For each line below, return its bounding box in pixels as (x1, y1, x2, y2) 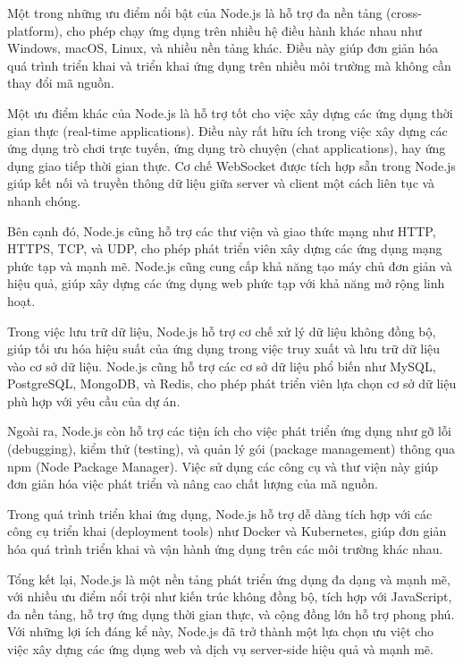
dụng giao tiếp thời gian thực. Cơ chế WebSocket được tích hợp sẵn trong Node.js (7, 156, 456, 175)
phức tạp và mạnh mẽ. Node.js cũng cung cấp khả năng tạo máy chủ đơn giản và (7, 256, 452, 275)
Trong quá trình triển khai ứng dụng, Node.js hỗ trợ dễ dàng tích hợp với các (7, 504, 433, 523)
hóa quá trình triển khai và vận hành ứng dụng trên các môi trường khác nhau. (7, 540, 443, 558)
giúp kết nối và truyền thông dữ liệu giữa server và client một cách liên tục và (7, 174, 435, 192)
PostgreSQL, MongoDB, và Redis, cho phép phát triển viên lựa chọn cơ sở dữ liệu (7, 374, 457, 393)
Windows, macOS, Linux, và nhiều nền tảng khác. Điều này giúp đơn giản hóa (7, 38, 439, 57)
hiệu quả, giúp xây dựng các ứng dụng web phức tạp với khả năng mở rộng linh (7, 274, 445, 293)
